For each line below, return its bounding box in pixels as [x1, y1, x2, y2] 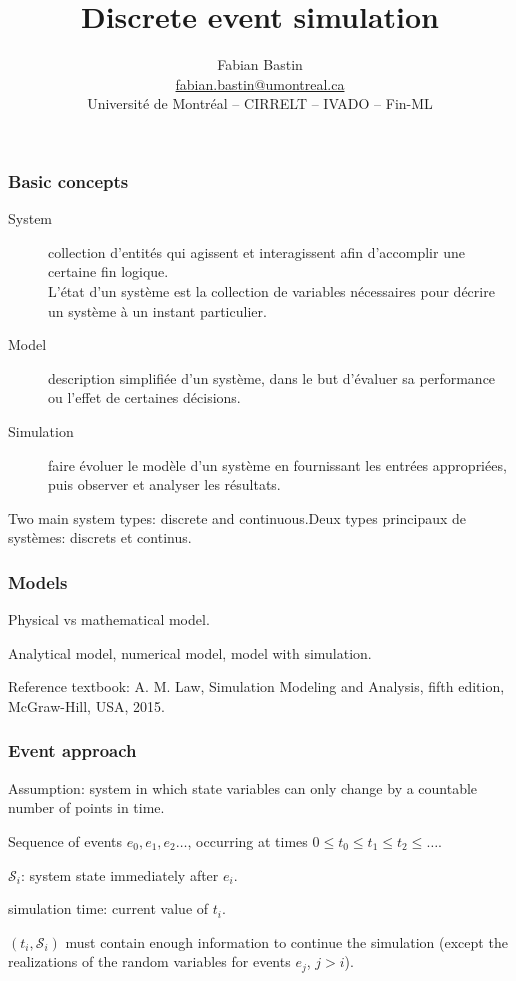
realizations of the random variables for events [8, 951, 291, 972]
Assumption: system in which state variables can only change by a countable [8, 777, 478, 798]
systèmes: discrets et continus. [8, 527, 192, 548]
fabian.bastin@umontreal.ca [175, 73, 345, 94]
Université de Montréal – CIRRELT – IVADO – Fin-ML [87, 93, 433, 114]
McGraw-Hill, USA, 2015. [8, 695, 165, 716]
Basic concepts [8, 168, 129, 193]
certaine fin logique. [48, 261, 169, 282]
